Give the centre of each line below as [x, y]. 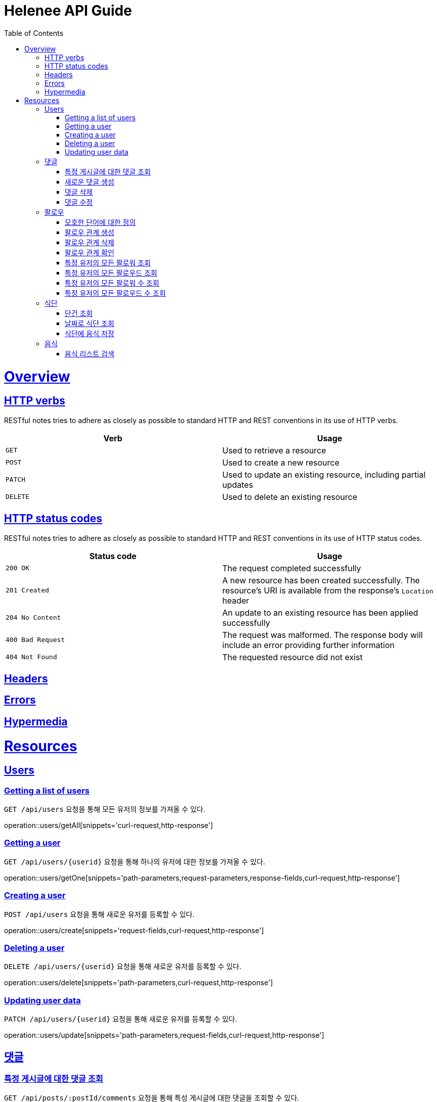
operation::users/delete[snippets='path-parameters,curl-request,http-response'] [139, 983]
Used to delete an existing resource [290, 497]
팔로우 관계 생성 [90, 232]
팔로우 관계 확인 [90, 252]
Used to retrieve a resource [274, 450]
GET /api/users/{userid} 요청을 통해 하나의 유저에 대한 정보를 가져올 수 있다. [135, 861]
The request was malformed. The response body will [323, 635]
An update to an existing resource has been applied [320, 612]
